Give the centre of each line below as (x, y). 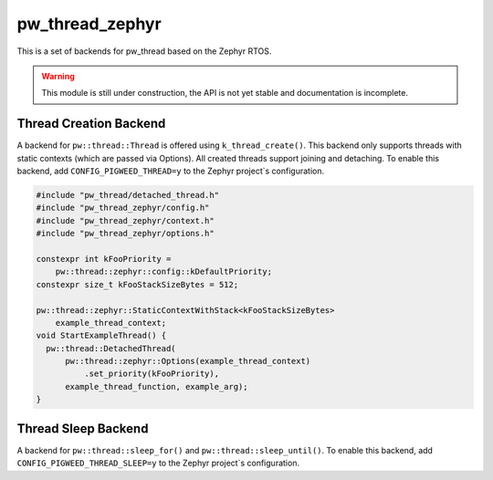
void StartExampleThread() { (101, 336)
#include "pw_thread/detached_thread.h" (127, 195)
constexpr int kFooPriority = (104, 259)
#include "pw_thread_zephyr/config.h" (123, 208)
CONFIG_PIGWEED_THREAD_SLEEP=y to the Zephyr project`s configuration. (158, 463)
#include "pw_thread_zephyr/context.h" (125, 220)
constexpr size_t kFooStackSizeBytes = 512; (137, 284)
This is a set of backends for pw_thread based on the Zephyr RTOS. (144, 51)
